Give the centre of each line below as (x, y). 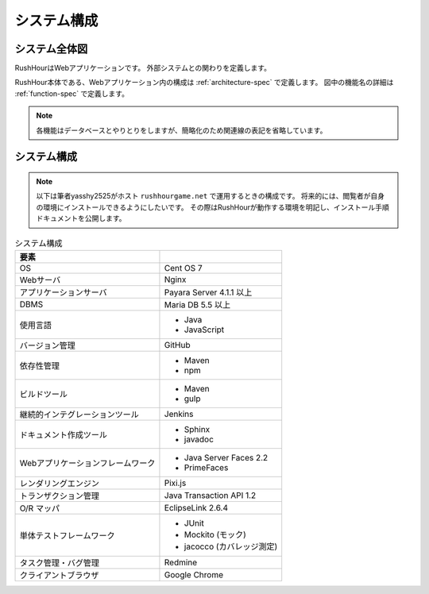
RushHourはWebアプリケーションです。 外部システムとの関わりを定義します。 (143, 68)
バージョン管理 (47, 345)
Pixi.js (175, 483)
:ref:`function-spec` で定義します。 (71, 93)
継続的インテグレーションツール (79, 415)
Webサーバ (40, 280)
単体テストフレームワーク (67, 535)
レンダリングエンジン (59, 483)
